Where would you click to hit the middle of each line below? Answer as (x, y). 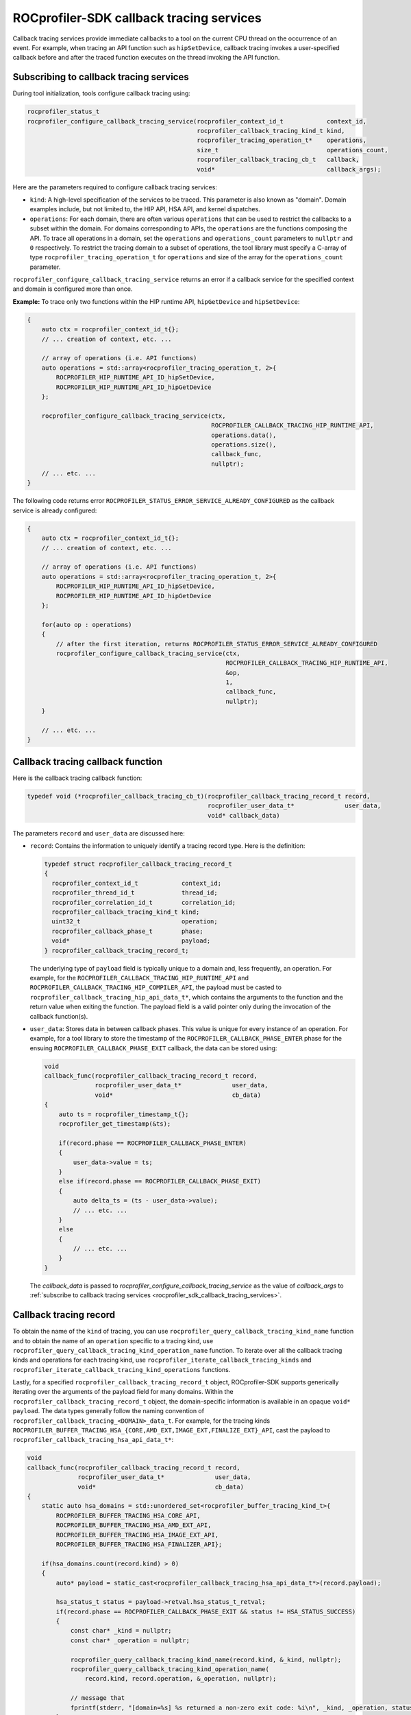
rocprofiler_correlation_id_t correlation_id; (144, 902)
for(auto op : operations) (87, 625)
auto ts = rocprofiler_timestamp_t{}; (124, 1114)
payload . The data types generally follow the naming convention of (109, 1411)
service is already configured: (55, 510)
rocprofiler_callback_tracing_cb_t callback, (278, 160)
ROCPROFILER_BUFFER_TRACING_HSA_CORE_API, (128, 1515)
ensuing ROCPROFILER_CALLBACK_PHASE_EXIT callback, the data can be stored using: (153, 1048)
